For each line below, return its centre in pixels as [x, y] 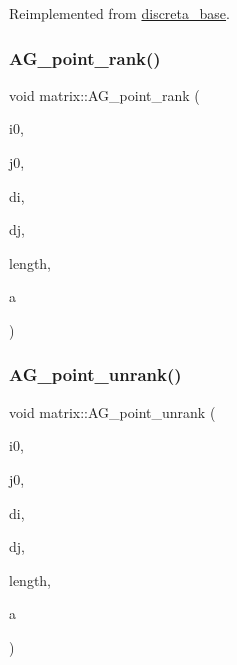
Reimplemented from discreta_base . [119, 13]
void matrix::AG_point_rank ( [104, 94]
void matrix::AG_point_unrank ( [112, 411]
